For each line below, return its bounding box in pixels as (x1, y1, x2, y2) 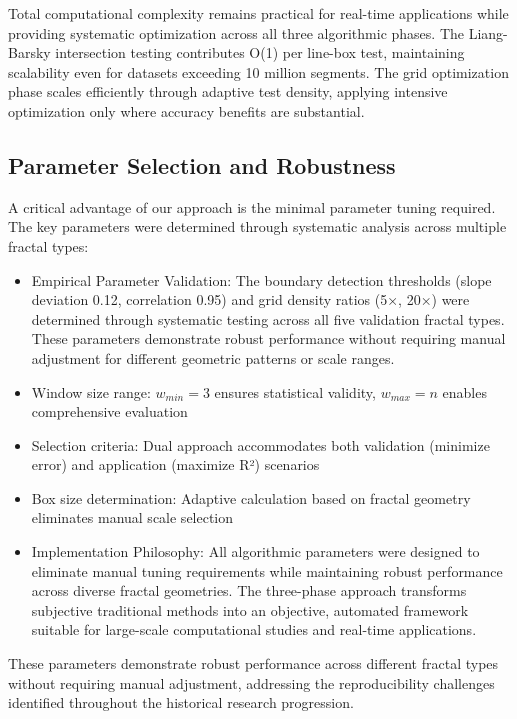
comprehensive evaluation (31, 401, 188, 422)
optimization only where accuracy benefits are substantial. (8, 100, 365, 121)
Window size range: (31, 381, 151, 402)
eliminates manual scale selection (31, 507, 234, 528)
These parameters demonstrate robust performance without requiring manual (31, 328, 506, 349)
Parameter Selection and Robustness (8, 149, 396, 180)
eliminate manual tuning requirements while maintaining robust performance (31, 560, 503, 581)
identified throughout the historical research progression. (8, 692, 354, 713)
